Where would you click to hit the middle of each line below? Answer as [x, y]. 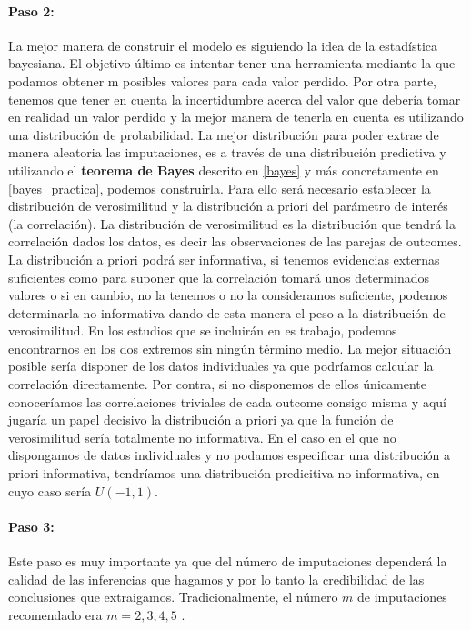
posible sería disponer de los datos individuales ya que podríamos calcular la [221, 366]
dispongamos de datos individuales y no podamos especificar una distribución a [229, 455]
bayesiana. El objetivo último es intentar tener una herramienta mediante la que [232, 63]
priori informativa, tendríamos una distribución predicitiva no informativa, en [224, 473]
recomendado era [55, 614]
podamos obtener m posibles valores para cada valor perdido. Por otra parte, [223, 80]
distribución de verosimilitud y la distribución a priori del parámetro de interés [228, 206]
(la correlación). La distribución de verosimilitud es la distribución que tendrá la [232, 223]
